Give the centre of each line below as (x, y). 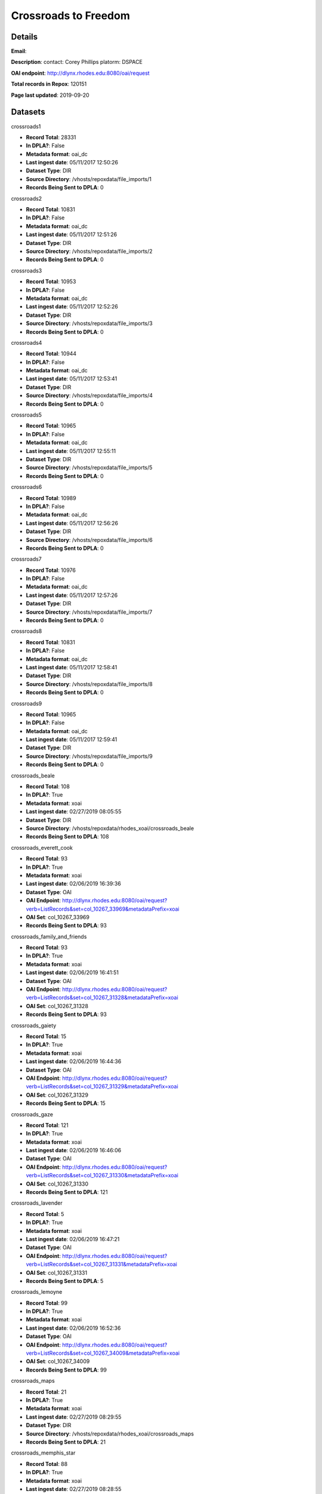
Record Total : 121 (47, 1125)
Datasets (28, 112)
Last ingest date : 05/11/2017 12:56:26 (72, 523)
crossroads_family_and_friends (49, 936)
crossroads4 (27, 342)
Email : (19, 51)
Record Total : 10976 (51, 570)
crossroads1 (26, 126)
